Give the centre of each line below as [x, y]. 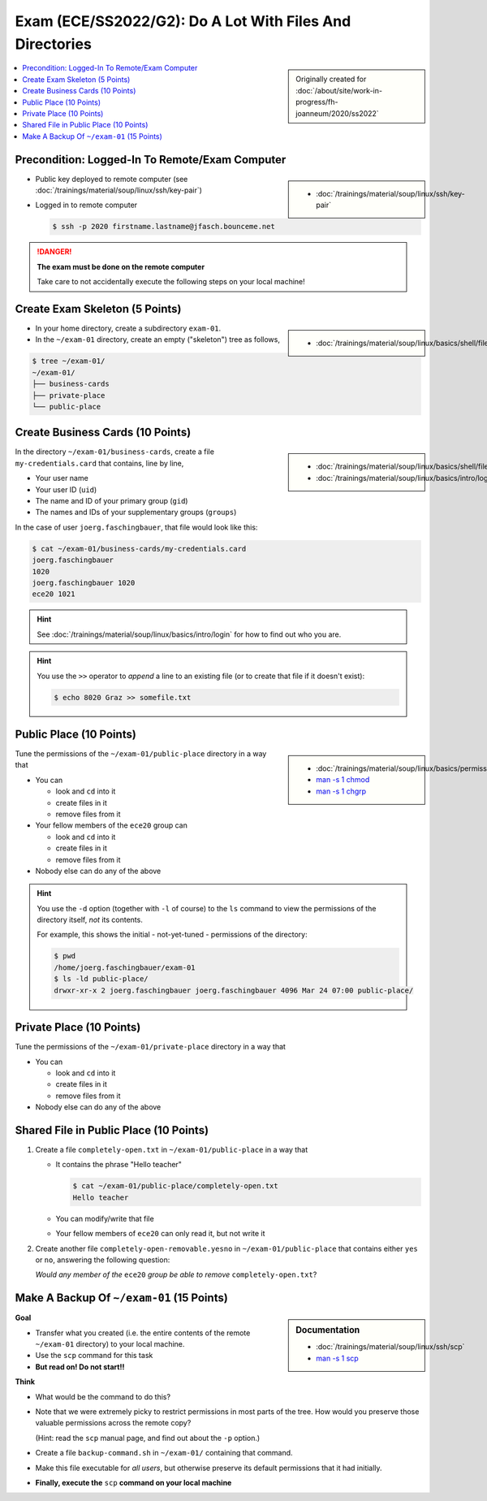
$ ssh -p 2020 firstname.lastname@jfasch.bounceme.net [164, 227]
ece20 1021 [54, 594]
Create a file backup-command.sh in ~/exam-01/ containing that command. [164, 1453]
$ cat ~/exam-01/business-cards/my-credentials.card [139, 549]
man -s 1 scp [337, 1358]
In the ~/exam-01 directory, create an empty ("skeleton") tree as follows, [157, 340]
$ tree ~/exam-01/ [69, 361]
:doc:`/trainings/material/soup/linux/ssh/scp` [390, 1347]
